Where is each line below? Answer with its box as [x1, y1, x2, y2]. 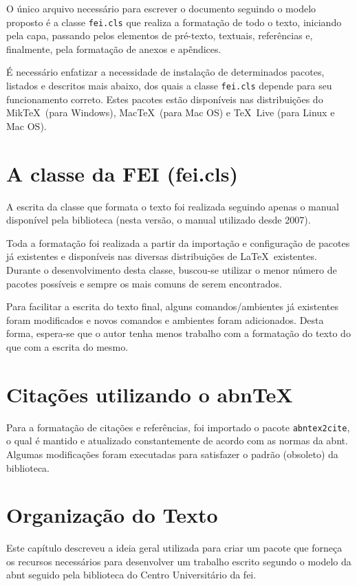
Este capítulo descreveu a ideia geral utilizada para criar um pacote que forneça [6, 541, 343, 555]
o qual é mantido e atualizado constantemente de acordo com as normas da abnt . [6, 433, 348, 448]
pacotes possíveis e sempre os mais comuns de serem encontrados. [6, 276, 282, 290]
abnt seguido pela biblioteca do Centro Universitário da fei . [6, 567, 257, 582]
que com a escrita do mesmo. [6, 339, 129, 354]
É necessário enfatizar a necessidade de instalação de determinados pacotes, [6, 65, 325, 79]
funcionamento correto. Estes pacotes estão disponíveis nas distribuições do [6, 91, 323, 106]
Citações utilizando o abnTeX [6, 380, 293, 408]
